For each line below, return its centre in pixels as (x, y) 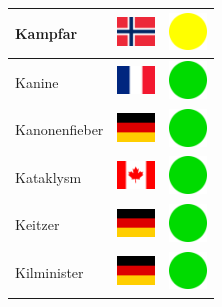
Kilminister (49, 272)
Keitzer (37, 224)
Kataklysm (48, 176)
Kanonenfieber (59, 129)
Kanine (37, 81)
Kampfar (46, 32)
